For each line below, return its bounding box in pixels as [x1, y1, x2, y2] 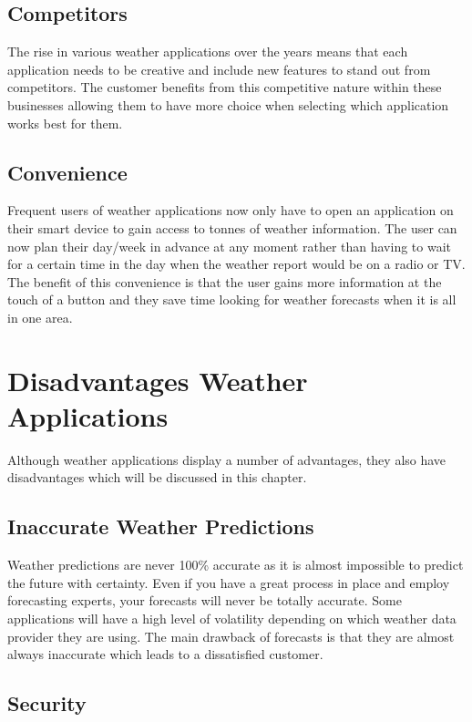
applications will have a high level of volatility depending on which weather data [7, 609, 457, 628]
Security [7, 689, 87, 717]
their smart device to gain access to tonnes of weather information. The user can [7, 218, 457, 237]
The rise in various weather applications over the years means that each [7, 42, 408, 61]
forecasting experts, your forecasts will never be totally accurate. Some [7, 591, 402, 610]
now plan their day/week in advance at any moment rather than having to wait [7, 236, 452, 255]
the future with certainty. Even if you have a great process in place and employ [7, 572, 450, 592]
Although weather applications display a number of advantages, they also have [7, 449, 446, 469]
